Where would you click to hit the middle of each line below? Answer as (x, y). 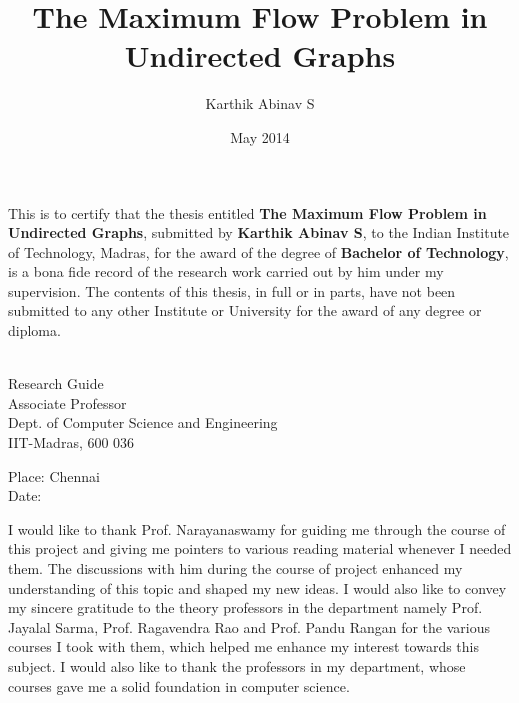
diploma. (34, 330)
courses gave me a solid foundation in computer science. (179, 685)
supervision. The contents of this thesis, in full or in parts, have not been (232, 290)
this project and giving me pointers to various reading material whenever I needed (260, 548)
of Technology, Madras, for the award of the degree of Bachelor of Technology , (258, 251)
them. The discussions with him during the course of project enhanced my (235, 568)
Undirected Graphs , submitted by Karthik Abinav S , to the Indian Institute (259, 232)
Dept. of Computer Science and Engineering (143, 422)
